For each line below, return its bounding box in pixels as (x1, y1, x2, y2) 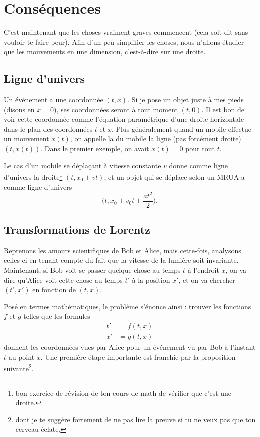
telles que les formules (23, 311, 90, 321)
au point (8, 351, 35, 362)
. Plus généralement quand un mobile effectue (111, 123, 252, 134)
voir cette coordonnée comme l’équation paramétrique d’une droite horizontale (4, 114, 244, 124)
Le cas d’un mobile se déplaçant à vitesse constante (4, 160, 161, 170)
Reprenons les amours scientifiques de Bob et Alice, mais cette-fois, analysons (4, 245, 241, 255)
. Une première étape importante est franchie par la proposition (40, 351, 236, 362)
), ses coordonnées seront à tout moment (53, 104, 178, 114)
